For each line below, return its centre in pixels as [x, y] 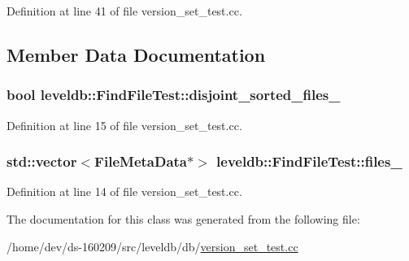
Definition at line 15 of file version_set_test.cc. [124, 125]
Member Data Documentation [136, 54]
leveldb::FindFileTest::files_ [309, 161]
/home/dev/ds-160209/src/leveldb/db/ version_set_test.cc [152, 246]
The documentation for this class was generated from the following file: [183, 219]
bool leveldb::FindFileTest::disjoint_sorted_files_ [174, 95]
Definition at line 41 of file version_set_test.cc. [124, 11]
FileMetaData [141, 161]
